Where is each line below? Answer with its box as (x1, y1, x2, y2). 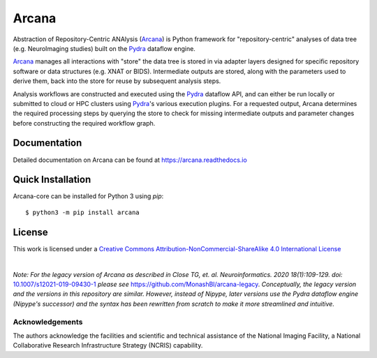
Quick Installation (13, 174, 91, 186)
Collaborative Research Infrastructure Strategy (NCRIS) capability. (13, 341, 203, 350)
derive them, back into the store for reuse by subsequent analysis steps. (13, 77, 221, 85)
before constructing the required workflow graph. (13, 119, 156, 127)
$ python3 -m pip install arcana (25, 208, 140, 216)
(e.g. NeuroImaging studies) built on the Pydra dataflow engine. (13, 44, 195, 52)
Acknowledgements (13, 317, 83, 327)
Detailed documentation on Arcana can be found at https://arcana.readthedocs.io (13, 156, 247, 164)
